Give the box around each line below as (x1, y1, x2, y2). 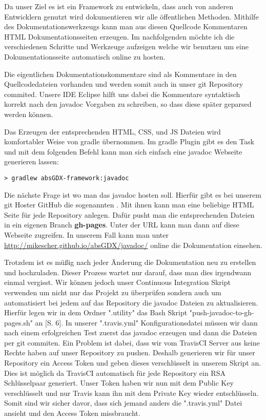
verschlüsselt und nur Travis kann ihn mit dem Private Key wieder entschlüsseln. (4, 387, 259, 398)
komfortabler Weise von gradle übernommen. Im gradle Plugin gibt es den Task (4, 136, 254, 147)
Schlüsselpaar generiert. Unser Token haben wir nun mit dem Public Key (4, 377, 234, 388)
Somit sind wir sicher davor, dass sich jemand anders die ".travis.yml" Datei (4, 397, 242, 408)
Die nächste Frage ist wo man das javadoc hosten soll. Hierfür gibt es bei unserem (4, 189, 261, 200)
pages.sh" (4, 317, 33, 328)
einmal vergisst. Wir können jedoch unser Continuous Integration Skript (4, 277, 231, 288)
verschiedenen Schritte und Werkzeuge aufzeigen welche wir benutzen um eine (4, 41, 249, 52)
